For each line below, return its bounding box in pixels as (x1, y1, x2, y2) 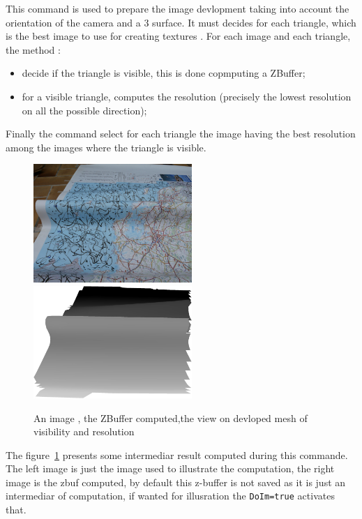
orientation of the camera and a (6, 15, 141, 29)
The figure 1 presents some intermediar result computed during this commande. (6, 447, 348, 462)
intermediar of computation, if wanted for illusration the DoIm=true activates (6, 488, 335, 503)
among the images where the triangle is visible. (6, 140, 206, 154)
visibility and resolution (33, 424, 135, 439)
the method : (6, 42, 61, 57)
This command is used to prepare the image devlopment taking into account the (6, 1, 349, 15)
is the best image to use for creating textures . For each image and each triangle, (6, 29, 351, 43)
